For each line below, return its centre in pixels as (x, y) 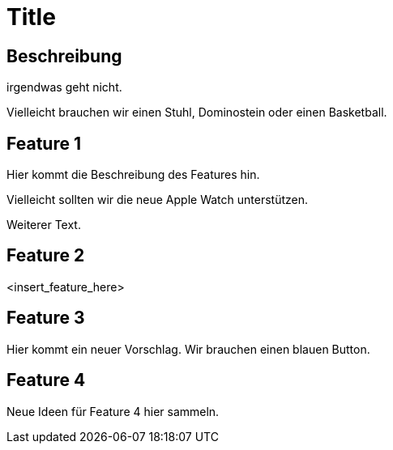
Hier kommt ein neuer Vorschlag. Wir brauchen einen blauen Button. (188, 349)
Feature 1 (44, 143)
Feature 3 (46, 318)
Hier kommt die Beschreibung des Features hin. (133, 175)
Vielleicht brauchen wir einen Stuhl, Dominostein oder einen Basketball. (197, 112)
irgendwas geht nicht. (64, 87)
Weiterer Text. (44, 225)
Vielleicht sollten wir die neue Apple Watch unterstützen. (157, 200)
